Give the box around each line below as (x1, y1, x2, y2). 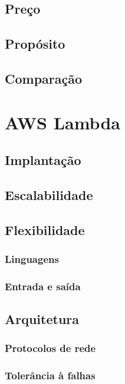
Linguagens (5, 251, 59, 266)
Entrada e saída (5, 278, 81, 293)
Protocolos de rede (5, 341, 96, 356)
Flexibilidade (5, 220, 85, 239)
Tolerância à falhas (5, 368, 96, 383)
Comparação (5, 69, 83, 87)
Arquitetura (5, 310, 80, 328)
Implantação (5, 151, 81, 169)
